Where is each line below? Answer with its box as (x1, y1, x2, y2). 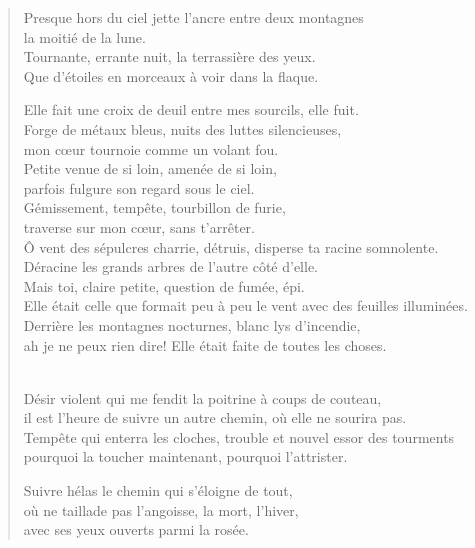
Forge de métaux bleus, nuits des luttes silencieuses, (23, 118, 342, 139)
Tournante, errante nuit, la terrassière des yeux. (23, 46, 316, 67)
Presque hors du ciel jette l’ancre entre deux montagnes (23, 7, 364, 27)
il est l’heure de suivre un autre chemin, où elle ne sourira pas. (23, 407, 407, 428)
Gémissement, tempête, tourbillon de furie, (23, 197, 286, 218)
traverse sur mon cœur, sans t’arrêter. (23, 216, 255, 237)
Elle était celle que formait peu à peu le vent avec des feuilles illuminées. (23, 295, 468, 316)
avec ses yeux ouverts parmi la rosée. (23, 519, 249, 540)
